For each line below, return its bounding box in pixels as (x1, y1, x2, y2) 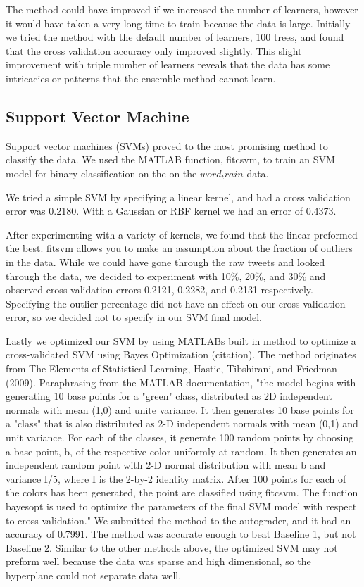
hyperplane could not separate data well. (6, 567, 182, 582)
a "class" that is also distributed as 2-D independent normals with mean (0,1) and (6, 416, 358, 431)
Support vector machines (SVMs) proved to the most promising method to (6, 138, 328, 153)
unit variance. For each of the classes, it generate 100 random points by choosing (6, 430, 354, 445)
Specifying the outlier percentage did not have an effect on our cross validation (6, 296, 346, 310)
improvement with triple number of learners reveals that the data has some (6, 57, 330, 72)
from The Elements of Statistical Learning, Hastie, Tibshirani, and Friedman (6, 361, 337, 376)
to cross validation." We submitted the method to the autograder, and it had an (6, 512, 351, 527)
